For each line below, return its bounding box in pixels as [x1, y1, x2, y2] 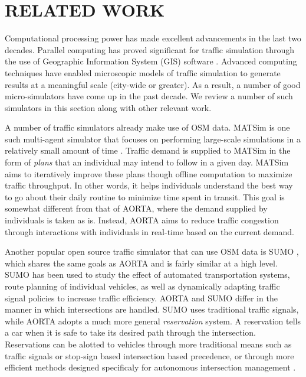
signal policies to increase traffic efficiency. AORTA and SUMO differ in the [5, 291, 278, 304]
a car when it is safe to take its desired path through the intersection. [5, 326, 256, 339]
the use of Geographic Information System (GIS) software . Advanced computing [5, 55, 297, 67]
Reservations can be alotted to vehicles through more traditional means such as [5, 337, 292, 350]
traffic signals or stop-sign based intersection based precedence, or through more [5, 349, 294, 362]
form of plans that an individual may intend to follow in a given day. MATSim [5, 156, 289, 168]
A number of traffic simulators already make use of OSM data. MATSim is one [5, 121, 290, 134]
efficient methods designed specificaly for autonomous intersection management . [5, 361, 296, 373]
